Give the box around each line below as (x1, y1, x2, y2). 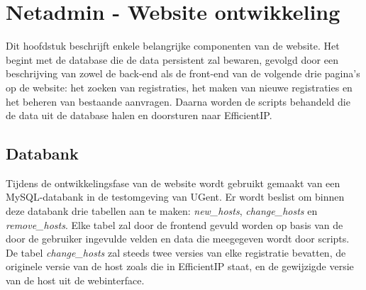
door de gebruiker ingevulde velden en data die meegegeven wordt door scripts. (6, 231, 350, 246)
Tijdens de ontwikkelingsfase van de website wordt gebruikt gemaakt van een (6, 175, 340, 190)
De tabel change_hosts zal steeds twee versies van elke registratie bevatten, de (6, 245, 346, 260)
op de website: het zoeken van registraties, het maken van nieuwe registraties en (6, 79, 353, 94)
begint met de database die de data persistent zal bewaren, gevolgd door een (6, 52, 338, 67)
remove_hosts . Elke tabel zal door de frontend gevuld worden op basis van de (6, 217, 343, 232)
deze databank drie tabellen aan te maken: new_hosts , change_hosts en (6, 203, 318, 218)
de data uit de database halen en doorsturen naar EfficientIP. (6, 108, 272, 123)
